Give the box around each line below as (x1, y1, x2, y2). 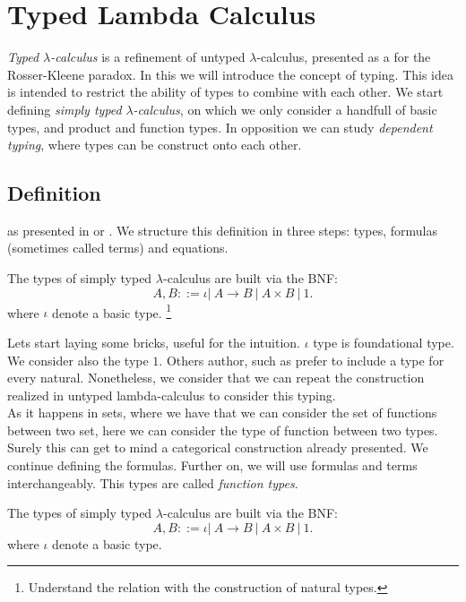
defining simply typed (7, 99, 122, 118)
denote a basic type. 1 (52, 300, 172, 322)
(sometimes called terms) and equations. (7, 238, 229, 257)
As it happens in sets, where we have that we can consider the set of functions (7, 403, 437, 422)
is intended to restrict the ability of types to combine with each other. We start (7, 82, 444, 101)
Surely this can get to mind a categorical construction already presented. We (7, 438, 428, 457)
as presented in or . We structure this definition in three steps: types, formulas (7, 220, 437, 239)
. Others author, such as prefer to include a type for (159, 350, 444, 369)
